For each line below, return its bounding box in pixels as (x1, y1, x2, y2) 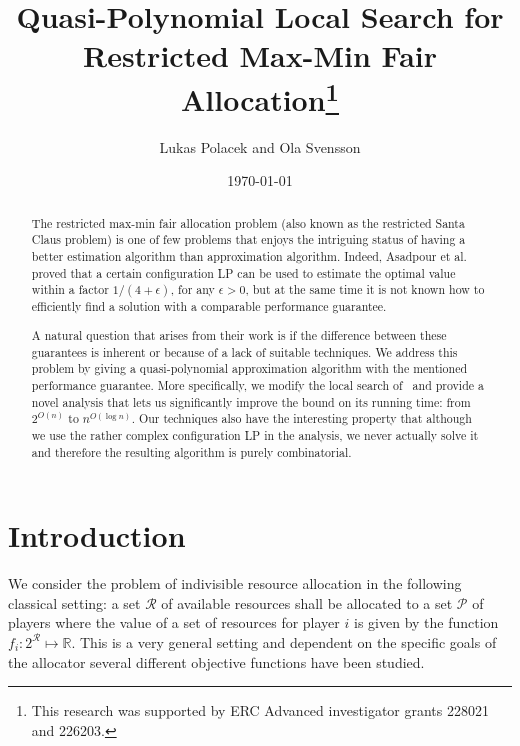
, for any (170, 281, 215, 298)
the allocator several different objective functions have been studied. (8, 651, 425, 672)
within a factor (31, 281, 109, 298)
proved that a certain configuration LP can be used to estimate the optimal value (31, 264, 456, 281)
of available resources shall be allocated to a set (161, 592, 453, 613)
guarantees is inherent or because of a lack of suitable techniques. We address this (31, 343, 458, 360)
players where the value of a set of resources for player (8, 612, 340, 633)
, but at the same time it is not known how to (245, 281, 485, 298)
